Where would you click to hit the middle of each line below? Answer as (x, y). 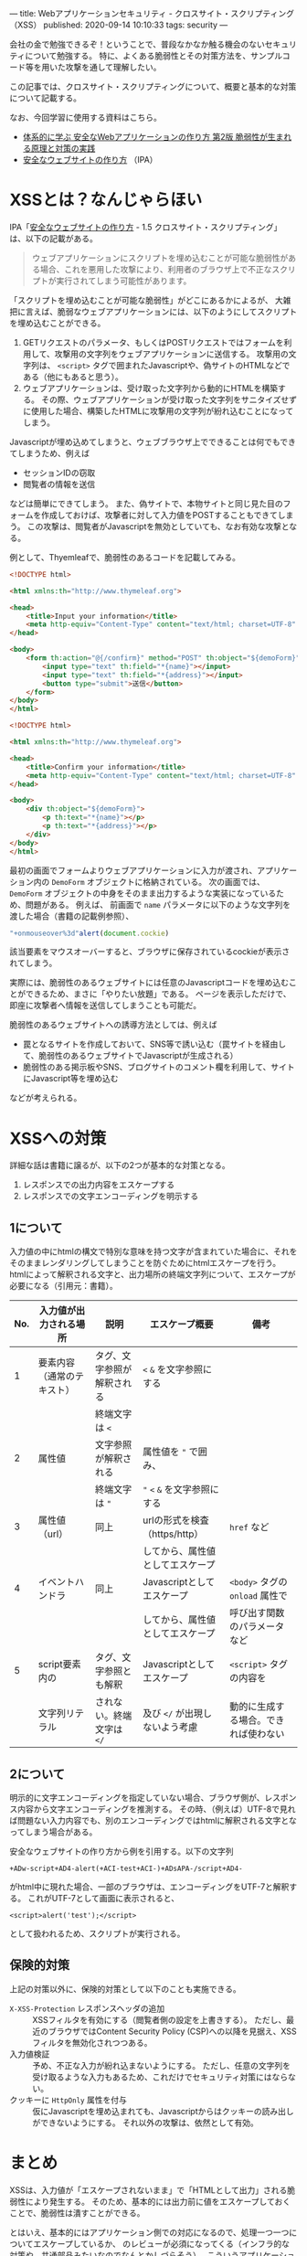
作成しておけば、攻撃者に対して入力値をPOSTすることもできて (159, 515)
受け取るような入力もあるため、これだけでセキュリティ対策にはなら (160, 2077)
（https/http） (173, 1534)
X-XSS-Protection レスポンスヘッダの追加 (87, 2008)
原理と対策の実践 (63, 148)
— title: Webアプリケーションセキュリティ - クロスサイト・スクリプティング (152, 13)
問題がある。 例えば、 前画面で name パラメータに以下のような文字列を (158, 904)
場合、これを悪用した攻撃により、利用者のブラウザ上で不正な (156, 269)
